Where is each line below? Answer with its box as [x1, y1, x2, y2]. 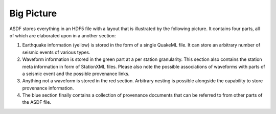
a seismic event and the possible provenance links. [22, 71, 130, 77]
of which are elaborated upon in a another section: [9, 32, 116, 38]
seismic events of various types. [22, 49, 90, 55]
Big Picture [9, 8, 57, 19]
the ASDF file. [22, 99, 52, 105]
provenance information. [22, 85, 74, 91]
